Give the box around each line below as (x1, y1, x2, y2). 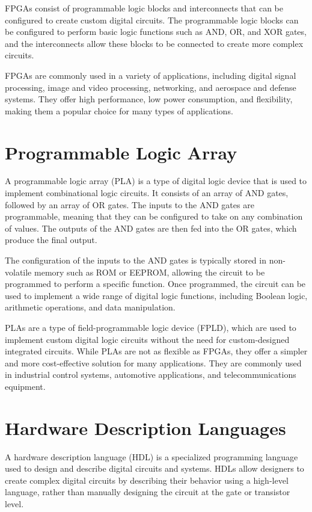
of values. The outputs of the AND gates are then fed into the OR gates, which (5, 221, 297, 234)
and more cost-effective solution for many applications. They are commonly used (5, 356, 302, 369)
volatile (5, 265, 32, 278)
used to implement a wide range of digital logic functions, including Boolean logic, (5, 289, 308, 301)
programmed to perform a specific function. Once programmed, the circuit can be (5, 277, 306, 290)
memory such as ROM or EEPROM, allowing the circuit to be (34, 265, 265, 278)
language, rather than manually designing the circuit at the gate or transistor (5, 486, 290, 498)
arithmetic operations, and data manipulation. (5, 301, 176, 313)
